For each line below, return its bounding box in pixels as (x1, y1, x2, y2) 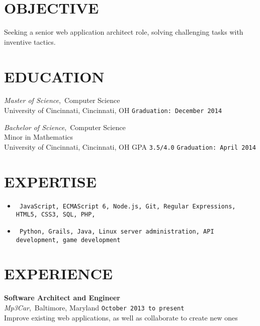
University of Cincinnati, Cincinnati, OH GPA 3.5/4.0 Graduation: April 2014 (4, 141, 256, 152)
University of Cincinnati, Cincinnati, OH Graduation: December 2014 (4, 105, 222, 116)
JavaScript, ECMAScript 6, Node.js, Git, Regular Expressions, (19, 202, 236, 210)
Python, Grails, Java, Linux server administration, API (19, 228, 214, 235)
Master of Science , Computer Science (4, 95, 120, 105)
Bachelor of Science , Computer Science (4, 122, 126, 132)
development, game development (16, 236, 121, 244)
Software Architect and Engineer (4, 292, 120, 303)
